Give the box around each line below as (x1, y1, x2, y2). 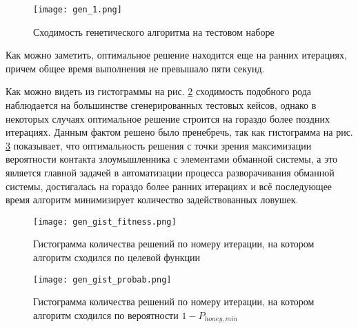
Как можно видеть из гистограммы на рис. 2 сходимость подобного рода (6, 84, 311, 99)
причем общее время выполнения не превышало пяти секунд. (6, 61, 265, 75)
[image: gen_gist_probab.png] (33, 274, 172, 285)
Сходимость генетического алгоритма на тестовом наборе (33, 24, 275, 39)
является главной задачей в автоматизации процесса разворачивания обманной (6, 165, 335, 179)
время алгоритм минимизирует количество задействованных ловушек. (6, 192, 299, 207)
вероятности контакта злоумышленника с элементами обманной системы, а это (6, 152, 338, 166)
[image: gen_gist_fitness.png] (33, 216, 177, 227)
